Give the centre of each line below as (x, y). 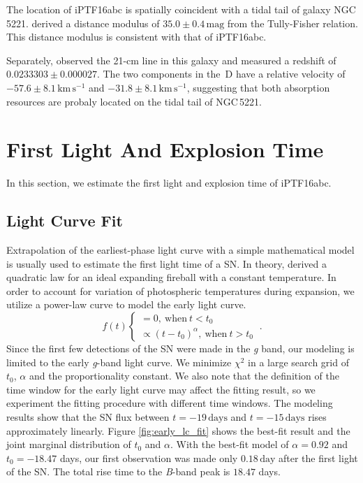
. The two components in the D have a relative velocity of (221, 74)
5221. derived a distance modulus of (83, 23)
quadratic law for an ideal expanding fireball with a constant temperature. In (171, 277)
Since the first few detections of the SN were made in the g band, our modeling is (180, 348)
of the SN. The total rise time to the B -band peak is (118, 471)
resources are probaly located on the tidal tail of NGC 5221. (134, 101)
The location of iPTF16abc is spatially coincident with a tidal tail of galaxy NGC (181, 9)
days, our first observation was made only (149, 457)
